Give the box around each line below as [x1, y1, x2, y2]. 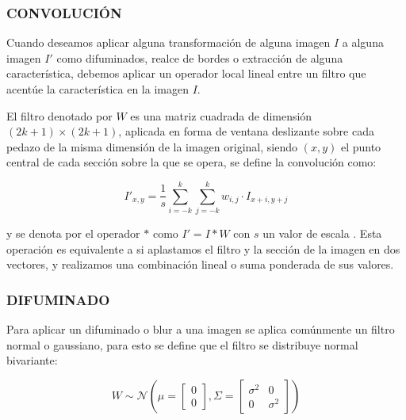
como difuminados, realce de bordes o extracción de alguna [56, 49, 343, 66]
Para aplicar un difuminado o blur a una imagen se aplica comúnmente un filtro [6, 321, 395, 338]
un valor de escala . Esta [262, 225, 382, 242]
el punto [340, 138, 381, 155]
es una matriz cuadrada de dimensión [130, 107, 312, 124]
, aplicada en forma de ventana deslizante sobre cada [118, 123, 374, 139]
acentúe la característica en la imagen [6, 81, 189, 97]
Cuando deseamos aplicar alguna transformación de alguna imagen [6, 34, 331, 51]
